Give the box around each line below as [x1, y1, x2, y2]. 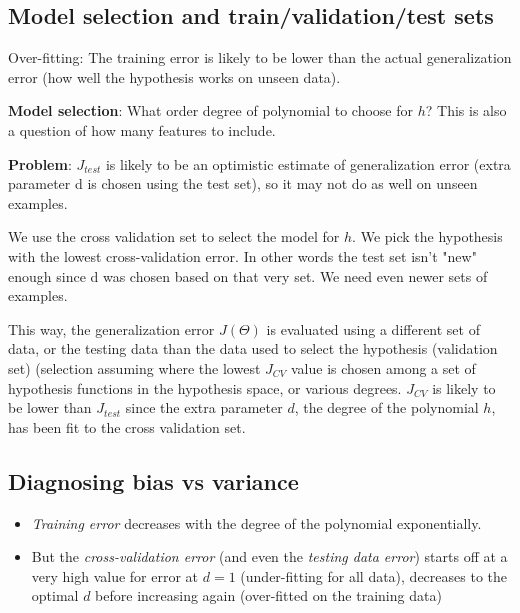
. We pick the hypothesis [352, 226, 503, 247]
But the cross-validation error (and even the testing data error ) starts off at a [31, 546, 508, 567]
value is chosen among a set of [290, 357, 476, 378]
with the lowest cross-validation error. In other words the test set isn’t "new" [8, 245, 477, 266]
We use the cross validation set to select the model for [8, 226, 340, 247]
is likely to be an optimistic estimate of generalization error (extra [105, 153, 511, 174]
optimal [31, 585, 79, 606]
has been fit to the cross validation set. [8, 416, 246, 437]
